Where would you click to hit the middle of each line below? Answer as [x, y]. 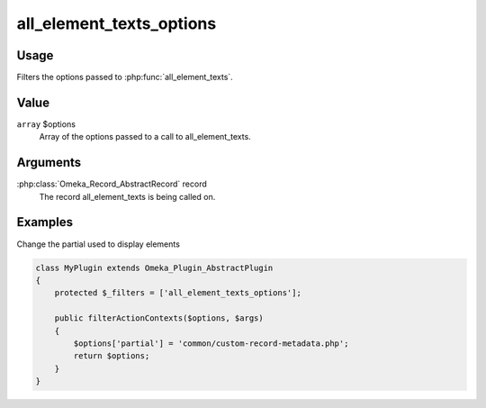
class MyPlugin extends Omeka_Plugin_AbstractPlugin [154, 267]
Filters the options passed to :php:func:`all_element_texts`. [125, 77]
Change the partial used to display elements [98, 244]
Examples [45, 222]
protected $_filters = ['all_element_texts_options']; [178, 293]
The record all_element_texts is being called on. [127, 196]
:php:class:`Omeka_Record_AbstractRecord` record [112, 184]
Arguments [49, 163]
